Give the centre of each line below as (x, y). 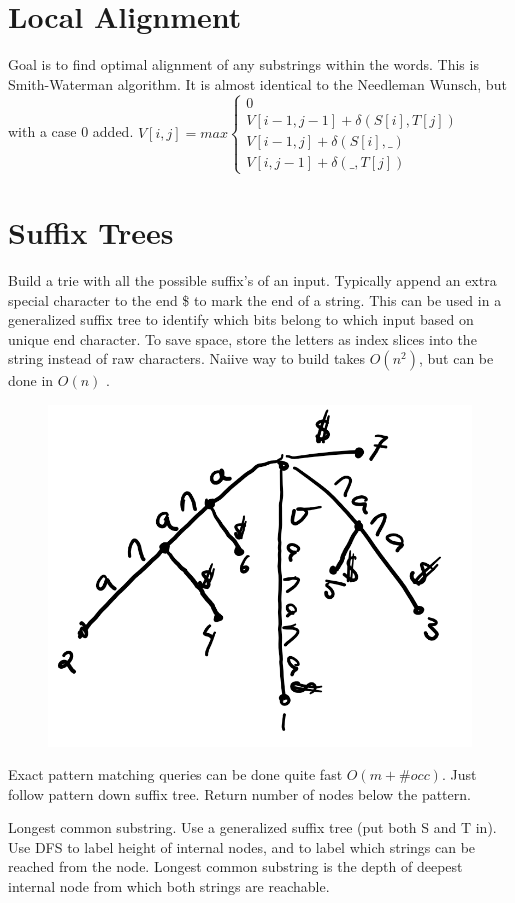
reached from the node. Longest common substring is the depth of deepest (235, 866)
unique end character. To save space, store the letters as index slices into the (242, 338)
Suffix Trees (91, 232)
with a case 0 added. (71, 131)
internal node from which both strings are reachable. (169, 886)
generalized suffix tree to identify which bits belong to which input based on (241, 319)
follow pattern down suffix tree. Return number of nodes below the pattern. (239, 793)
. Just (459, 774)
